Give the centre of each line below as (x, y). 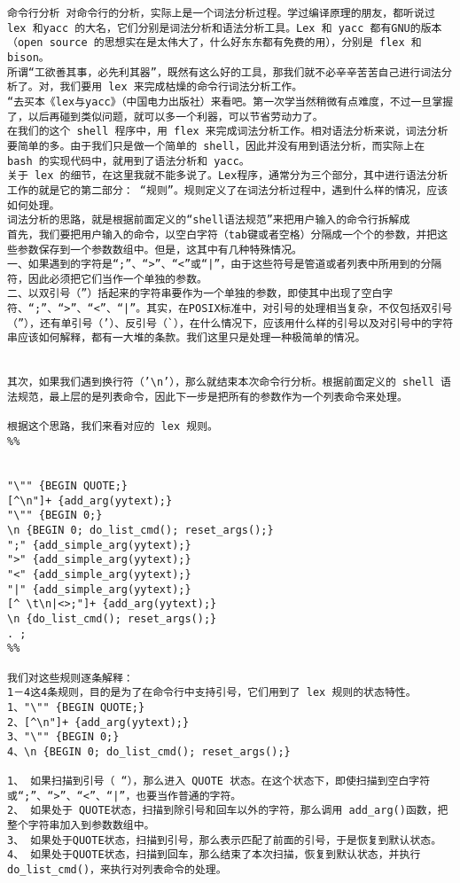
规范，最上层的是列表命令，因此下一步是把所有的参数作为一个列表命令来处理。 (212, 398)
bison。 (28, 57)
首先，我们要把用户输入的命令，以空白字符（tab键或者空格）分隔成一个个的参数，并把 (222, 234)
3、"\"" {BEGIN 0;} (63, 737)
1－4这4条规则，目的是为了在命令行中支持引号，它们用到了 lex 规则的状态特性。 (212, 693)
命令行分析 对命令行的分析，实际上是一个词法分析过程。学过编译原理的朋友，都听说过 (221, 13)
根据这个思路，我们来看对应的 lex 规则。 (113, 427)
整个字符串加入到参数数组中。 (81, 826)
